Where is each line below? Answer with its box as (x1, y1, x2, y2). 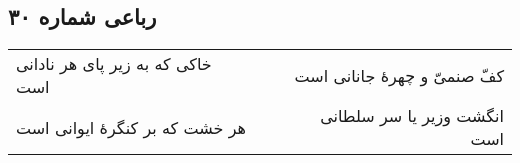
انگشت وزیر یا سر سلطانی (320, 104, 504, 128)
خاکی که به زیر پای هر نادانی (16, 52, 212, 76)
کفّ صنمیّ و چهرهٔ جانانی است (294, 63, 504, 87)
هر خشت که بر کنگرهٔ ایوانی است (16, 115, 247, 139)
